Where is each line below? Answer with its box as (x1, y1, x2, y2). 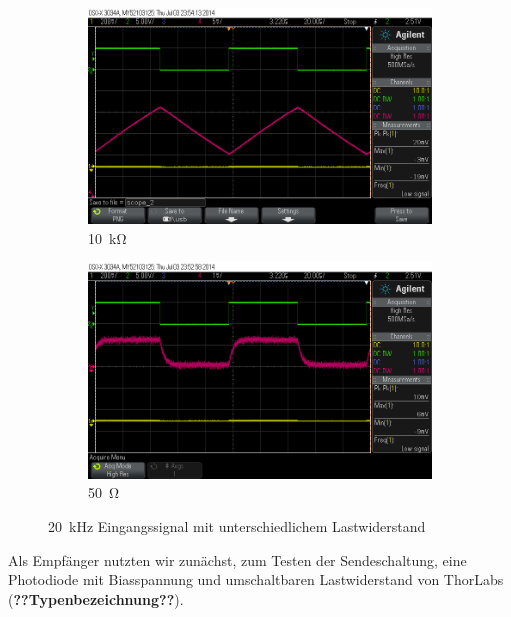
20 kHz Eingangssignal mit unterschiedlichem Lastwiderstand (48, 515, 426, 536)
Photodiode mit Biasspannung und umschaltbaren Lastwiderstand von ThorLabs (8, 569, 504, 590)
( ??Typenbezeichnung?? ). (8, 588, 184, 609)
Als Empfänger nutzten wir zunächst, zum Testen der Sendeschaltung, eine (8, 549, 467, 570)
